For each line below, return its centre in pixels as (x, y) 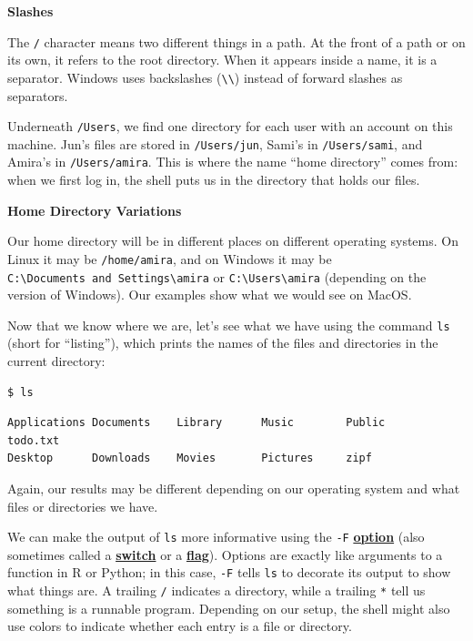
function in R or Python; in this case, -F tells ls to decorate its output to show (229, 572)
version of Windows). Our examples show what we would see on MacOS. (210, 295)
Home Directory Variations (95, 210)
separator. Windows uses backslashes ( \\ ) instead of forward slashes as (205, 77)
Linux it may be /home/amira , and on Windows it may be (170, 258)
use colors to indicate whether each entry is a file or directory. (180, 626)
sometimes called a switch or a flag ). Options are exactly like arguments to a (225, 554)
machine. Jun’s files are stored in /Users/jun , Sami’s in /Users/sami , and (215, 143)
